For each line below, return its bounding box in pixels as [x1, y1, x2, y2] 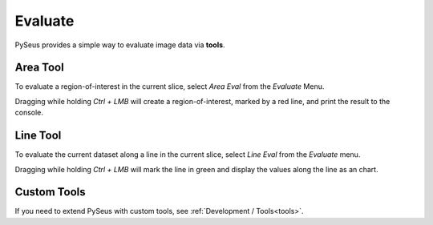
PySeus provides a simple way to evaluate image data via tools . [14, 40, 225, 50]
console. [14, 108, 44, 118]
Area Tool [14, 61, 64, 74]
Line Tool [14, 129, 62, 143]
